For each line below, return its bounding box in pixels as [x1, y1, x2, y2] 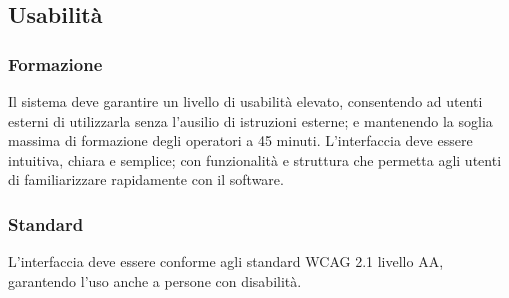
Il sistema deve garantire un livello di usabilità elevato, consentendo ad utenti [8, 91, 483, 111]
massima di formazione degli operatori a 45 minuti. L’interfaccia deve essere [8, 130, 473, 151]
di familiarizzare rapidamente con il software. [8, 169, 284, 190]
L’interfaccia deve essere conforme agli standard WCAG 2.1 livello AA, [8, 251, 444, 272]
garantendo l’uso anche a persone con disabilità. [8, 270, 302, 291]
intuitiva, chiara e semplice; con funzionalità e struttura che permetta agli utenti [8, 149, 502, 170]
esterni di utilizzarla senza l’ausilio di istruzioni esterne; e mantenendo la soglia [8, 110, 493, 131]
